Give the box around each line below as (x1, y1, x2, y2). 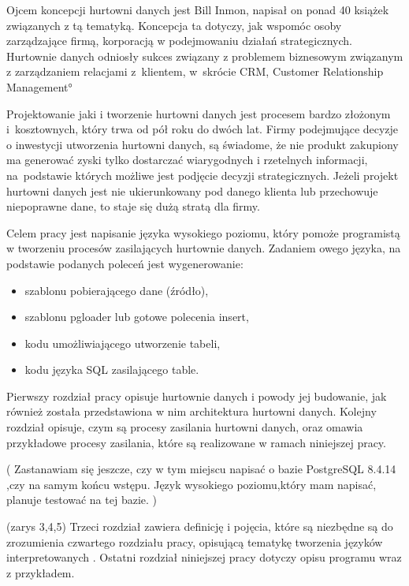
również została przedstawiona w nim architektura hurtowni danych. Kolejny (6, 403, 377, 420)
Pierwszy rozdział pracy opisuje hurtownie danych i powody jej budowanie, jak (6, 387, 387, 404)
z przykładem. (6, 564, 75, 580)
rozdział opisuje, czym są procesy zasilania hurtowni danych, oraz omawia (6, 419, 363, 435)
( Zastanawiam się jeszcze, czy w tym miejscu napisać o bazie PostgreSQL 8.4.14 (6, 461, 396, 477)
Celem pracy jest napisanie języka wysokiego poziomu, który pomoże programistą (6, 224, 400, 241)
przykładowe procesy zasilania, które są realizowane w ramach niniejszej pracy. (6, 434, 386, 450)
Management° (6, 78, 73, 95)
